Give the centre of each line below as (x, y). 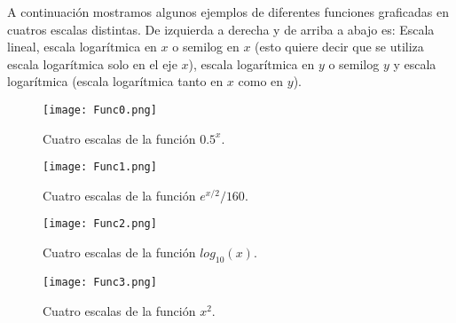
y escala (415, 63)
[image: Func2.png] (100, 224)
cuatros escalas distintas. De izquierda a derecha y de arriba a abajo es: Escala (221, 29)
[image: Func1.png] (100, 167)
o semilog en (206, 47)
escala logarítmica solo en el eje (92, 63)
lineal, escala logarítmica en (82, 47)
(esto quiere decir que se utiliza (339, 47)
